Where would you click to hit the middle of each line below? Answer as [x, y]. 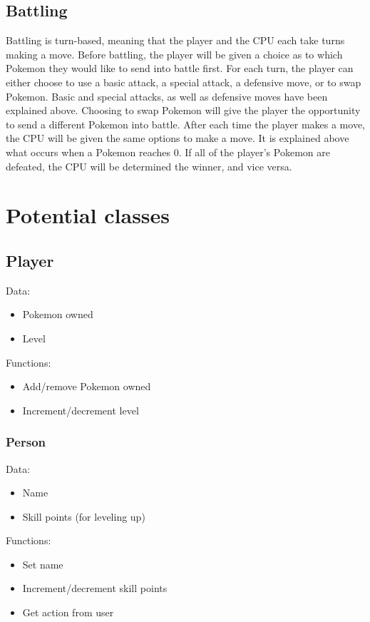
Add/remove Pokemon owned [87, 386]
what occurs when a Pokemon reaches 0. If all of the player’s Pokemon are [168, 152]
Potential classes [88, 215]
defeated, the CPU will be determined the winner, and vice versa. [149, 166]
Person [26, 442]
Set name [43, 564]
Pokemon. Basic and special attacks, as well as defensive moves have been [167, 96]
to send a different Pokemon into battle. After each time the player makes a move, [185, 124]
